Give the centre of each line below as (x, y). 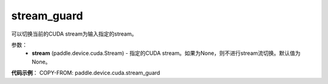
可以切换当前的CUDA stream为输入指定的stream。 (74, 34)
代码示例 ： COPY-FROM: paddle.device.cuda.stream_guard (86, 73)
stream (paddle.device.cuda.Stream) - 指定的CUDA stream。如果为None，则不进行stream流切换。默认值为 (166, 53)
